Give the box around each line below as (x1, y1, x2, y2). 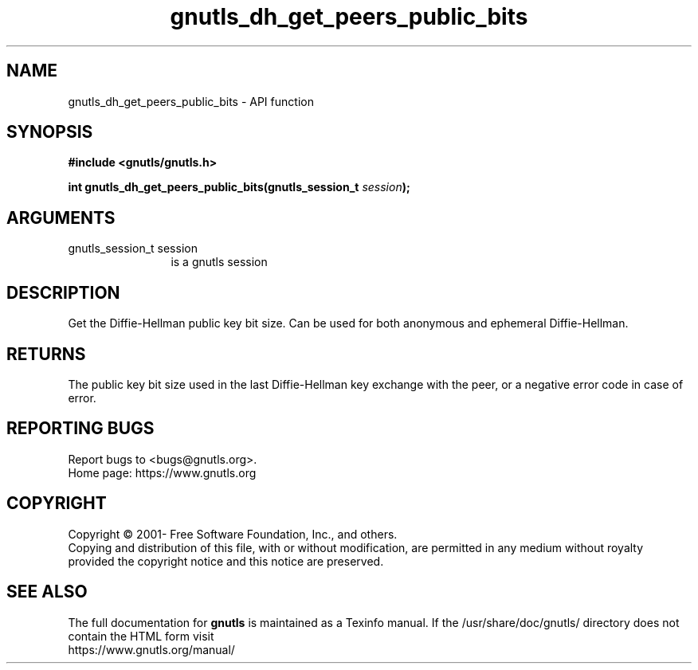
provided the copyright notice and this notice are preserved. (68, 554, 384, 568)
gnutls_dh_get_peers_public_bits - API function (68, 94, 314, 108)
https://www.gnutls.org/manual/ (68, 642, 235, 656)
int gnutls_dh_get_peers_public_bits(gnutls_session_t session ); (68, 180, 410, 194)
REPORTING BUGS (6, 418, 155, 439)
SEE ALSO (6, 582, 88, 602)
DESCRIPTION (6, 282, 120, 303)
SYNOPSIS (6, 122, 93, 143)
